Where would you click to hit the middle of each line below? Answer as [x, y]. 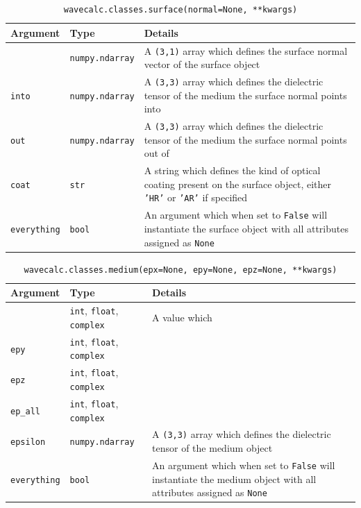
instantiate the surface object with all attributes [246, 228]
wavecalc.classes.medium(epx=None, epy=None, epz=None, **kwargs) [180, 270]
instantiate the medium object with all [234, 479]
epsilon [28, 442]
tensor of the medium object [212, 448]
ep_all [25, 411]
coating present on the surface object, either [238, 184]
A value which [182, 317]
